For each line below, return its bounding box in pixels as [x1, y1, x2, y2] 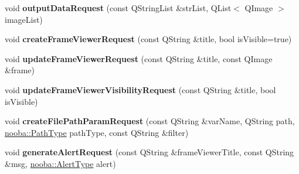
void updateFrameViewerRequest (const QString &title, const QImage [5, 52, 273, 64]
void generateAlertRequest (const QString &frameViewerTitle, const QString [5, 146, 294, 158]
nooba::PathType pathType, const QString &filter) [5, 126, 189, 138]
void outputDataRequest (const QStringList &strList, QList [5, 2, 232, 13]
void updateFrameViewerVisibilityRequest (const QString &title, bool [5, 83, 276, 95]
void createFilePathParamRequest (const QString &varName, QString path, [5, 115, 295, 127]
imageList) [5, 13, 43, 25]
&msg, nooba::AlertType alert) [5, 157, 116, 169]
